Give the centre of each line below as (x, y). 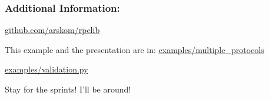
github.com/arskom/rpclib (52, 30)
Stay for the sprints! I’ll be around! (68, 89)
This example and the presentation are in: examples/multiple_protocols (134, 49)
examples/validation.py (47, 69)
